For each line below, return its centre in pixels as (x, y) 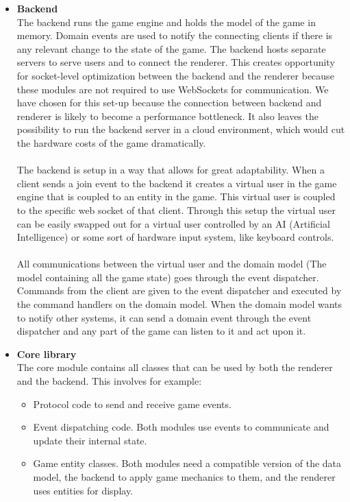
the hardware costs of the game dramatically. (111, 142)
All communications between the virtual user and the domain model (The (172, 264)
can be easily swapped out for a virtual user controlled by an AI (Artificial (173, 223)
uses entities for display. (83, 490)
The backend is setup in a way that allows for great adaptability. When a (171, 170)
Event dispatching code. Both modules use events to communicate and (181, 427)
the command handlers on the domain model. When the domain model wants (179, 304)
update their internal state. (90, 440)
